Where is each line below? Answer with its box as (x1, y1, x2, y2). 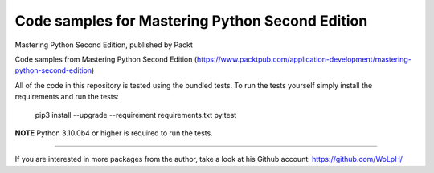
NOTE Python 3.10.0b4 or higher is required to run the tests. (14, 128, 213, 138)
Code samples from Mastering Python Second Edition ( (14, 54, 198, 64)
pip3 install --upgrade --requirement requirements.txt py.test (35, 110, 237, 119)
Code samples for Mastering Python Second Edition (14, 12, 368, 30)
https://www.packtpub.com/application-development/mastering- (197, 54, 411, 64)
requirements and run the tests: (14, 92, 120, 102)
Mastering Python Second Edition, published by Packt (14, 40, 193, 50)
